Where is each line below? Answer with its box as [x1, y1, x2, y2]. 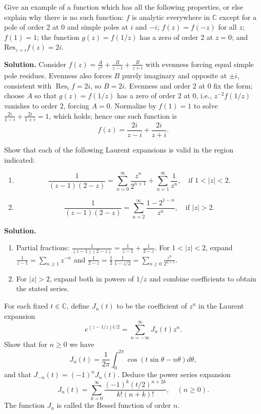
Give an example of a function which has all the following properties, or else [4, 2, 243, 12]
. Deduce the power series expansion [117, 369, 231, 380]
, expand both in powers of [49, 273, 134, 284]
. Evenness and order [125, 80, 191, 91]
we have [69, 339, 94, 350]
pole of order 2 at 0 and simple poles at [4, 21, 128, 32]
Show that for [4, 339, 48, 350]
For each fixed [4, 300, 48, 311]
